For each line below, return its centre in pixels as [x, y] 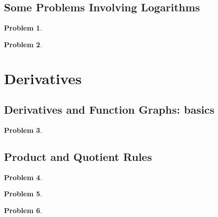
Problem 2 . [23, 44]
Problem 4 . [23, 177]
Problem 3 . [23, 130]
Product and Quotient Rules [78, 156]
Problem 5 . [23, 194]
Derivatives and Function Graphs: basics [109, 109]
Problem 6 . [23, 210]
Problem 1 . [23, 28]
